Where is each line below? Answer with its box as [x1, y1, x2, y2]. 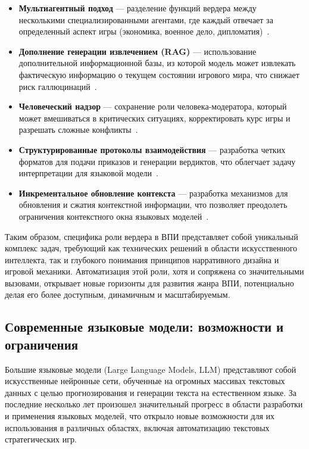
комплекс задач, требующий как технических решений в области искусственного [5, 242, 298, 254]
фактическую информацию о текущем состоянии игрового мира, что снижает [18, 68, 299, 80]
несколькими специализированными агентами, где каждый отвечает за [18, 13, 273, 26]
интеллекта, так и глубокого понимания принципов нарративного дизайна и [5, 253, 279, 266]
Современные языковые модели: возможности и [5, 317, 284, 336]
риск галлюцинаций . [18, 80, 97, 92]
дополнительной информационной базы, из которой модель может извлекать [18, 57, 296, 69]
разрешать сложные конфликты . [18, 123, 138, 136]
